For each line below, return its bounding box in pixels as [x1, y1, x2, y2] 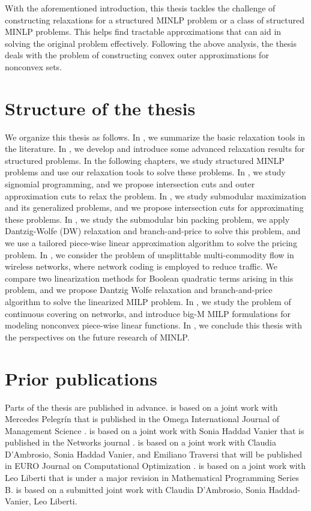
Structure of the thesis [5, 95, 196, 120]
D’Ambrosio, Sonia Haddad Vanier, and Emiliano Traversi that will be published [5, 447, 303, 460]
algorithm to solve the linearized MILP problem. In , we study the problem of [5, 295, 291, 307]
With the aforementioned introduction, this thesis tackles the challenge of [5, 2, 276, 14]
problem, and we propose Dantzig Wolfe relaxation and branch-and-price [5, 283, 273, 296]
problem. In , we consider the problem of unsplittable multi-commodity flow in [5, 248, 294, 261]
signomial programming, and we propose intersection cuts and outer [5, 178, 255, 190]
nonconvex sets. [5, 60, 62, 73]
